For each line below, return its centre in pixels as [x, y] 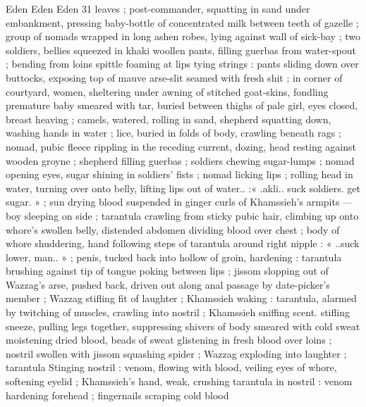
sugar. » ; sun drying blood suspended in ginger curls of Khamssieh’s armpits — [179, 202]
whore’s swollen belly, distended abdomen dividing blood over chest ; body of [173, 229]
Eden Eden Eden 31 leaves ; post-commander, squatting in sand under [158, 8]
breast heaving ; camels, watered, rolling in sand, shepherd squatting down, [169, 119]
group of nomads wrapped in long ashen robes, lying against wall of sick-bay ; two [183, 36]
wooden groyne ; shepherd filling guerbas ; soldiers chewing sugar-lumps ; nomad [180, 160]
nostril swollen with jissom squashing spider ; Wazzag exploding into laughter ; [176, 353]
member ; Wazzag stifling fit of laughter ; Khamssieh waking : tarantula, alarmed [181, 298]
